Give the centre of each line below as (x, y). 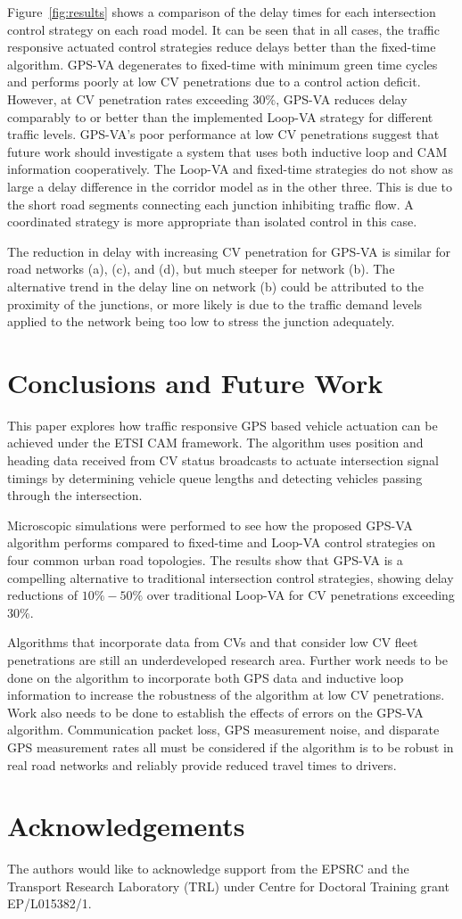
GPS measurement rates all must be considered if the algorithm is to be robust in (231, 747)
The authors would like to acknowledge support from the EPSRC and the (208, 869)
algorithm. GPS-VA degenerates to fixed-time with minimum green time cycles (223, 64)
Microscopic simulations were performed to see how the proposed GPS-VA (210, 525)
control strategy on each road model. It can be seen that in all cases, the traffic (223, 29)
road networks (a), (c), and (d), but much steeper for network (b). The (201, 269)
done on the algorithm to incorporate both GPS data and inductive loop (206, 677)
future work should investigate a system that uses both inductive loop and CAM (227, 151)
